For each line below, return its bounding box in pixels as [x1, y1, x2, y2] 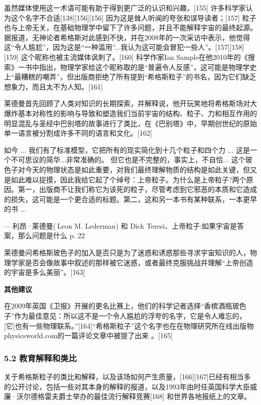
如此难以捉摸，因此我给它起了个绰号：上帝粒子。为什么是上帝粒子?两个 [11, 174, 246, 184]
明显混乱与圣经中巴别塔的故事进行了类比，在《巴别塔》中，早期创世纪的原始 [4, 118, 257, 128]
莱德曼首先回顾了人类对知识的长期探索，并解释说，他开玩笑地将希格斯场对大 [4, 98, 257, 109]
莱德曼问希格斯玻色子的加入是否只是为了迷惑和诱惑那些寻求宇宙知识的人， [4, 247, 250, 258]
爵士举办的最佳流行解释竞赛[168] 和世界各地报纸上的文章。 [58, 391, 251, 401]
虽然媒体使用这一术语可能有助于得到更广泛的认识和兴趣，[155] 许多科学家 [4, 3, 246, 13]
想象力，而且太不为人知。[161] [4, 81, 103, 91]
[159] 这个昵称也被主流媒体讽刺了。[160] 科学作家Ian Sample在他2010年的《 [4, 51, 248, 62]
